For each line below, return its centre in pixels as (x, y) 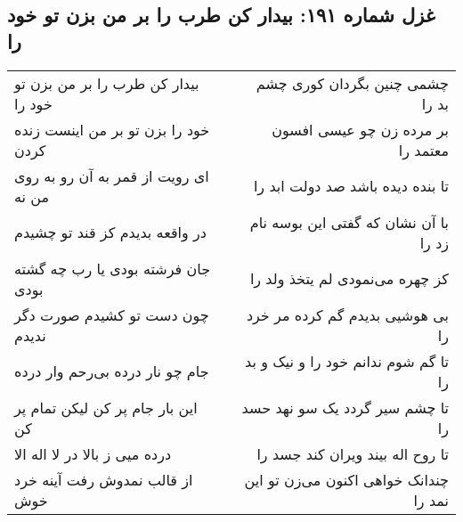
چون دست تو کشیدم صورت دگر (112, 314)
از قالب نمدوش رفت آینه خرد (104, 479)
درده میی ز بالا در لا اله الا (93, 453)
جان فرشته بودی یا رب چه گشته (113, 268)
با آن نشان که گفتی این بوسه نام (349, 222)
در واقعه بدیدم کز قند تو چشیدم (110, 232)
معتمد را (423, 150)
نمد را (431, 500)
